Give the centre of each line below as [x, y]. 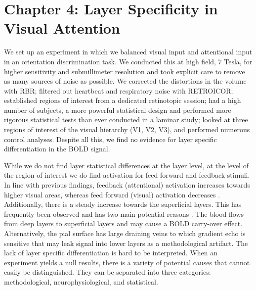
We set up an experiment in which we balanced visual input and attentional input [128, 52]
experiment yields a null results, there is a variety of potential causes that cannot [127, 262]
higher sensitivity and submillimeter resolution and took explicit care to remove [125, 71]
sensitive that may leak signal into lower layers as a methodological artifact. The [126, 243]
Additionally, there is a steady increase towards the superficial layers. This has [123, 204]
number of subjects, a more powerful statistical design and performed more [118, 110]
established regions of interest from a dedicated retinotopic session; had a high [123, 100]
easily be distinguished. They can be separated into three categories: [107, 272]
